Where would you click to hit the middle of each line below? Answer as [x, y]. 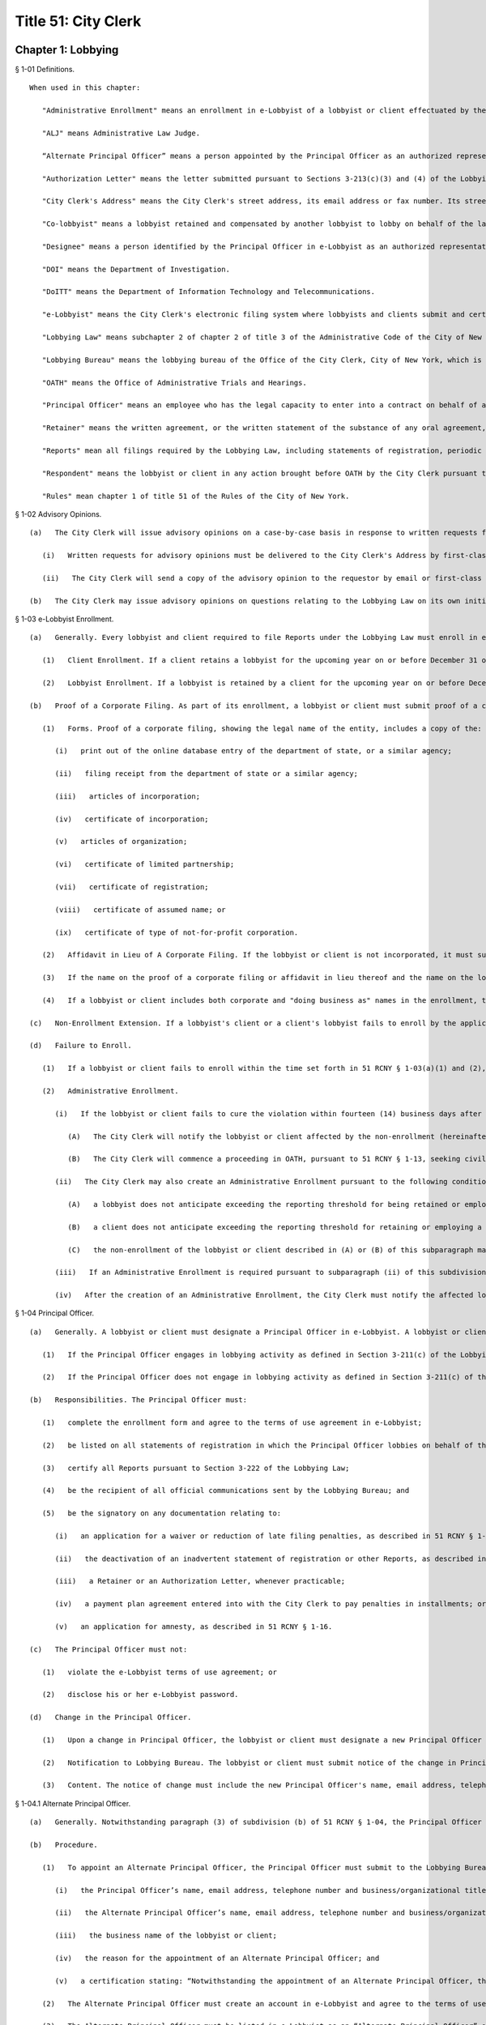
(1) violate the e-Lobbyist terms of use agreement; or [159, 1672]
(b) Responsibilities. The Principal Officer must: [138, 1400]
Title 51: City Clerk [78, 21]
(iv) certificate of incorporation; [132, 819]
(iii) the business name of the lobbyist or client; [166, 1935]
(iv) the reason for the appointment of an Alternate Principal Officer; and [217, 1958]
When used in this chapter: [85, 88]
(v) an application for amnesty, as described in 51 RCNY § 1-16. [194, 1627]
